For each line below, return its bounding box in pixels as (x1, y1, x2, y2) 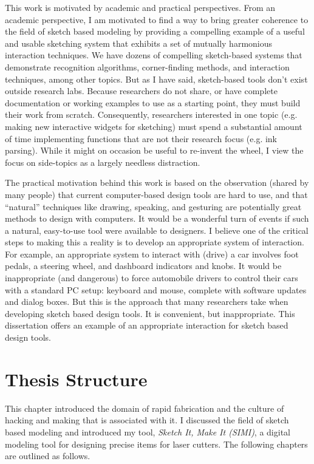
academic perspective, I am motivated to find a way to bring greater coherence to (5, 13, 309, 26)
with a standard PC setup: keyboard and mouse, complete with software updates (5, 283, 307, 296)
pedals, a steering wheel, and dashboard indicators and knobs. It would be (5, 259, 282, 272)
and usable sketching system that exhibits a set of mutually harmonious (5, 36, 273, 49)
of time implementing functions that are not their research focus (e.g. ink (5, 132, 277, 145)
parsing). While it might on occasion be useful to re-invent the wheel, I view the (5, 144, 304, 157)
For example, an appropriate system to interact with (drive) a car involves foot (5, 247, 299, 260)
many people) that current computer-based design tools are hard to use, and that (5, 188, 308, 200)
